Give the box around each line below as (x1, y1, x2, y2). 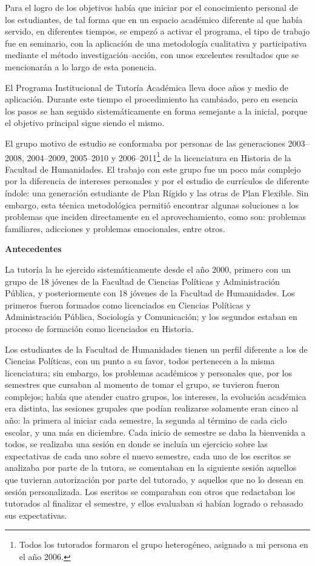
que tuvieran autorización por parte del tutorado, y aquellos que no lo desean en (5, 473, 303, 486)
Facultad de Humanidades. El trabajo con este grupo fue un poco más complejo (5, 162, 301, 175)
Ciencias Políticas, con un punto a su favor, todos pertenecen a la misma (5, 355, 275, 367)
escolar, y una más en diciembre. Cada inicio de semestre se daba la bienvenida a (5, 425, 306, 438)
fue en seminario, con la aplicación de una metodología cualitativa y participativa (5, 36, 307, 49)
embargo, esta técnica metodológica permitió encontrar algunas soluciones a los (5, 198, 299, 211)
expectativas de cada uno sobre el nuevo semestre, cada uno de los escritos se (5, 449, 291, 462)
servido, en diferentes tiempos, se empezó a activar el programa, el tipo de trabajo (5, 25, 310, 38)
